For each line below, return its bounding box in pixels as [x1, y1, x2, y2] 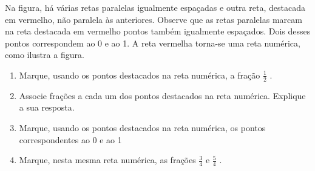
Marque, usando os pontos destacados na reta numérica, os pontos [19, 121, 266, 134]
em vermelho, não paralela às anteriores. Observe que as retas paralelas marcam [5, 13, 302, 25]
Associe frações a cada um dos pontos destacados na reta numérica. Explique [19, 89, 306, 102]
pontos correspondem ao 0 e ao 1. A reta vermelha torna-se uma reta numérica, [5, 36, 300, 49]
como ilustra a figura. [5, 48, 84, 61]
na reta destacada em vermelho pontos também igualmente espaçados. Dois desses [5, 25, 311, 37]
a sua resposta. [19, 101, 75, 114]
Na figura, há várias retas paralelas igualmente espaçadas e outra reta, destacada [5, 1, 305, 13]
